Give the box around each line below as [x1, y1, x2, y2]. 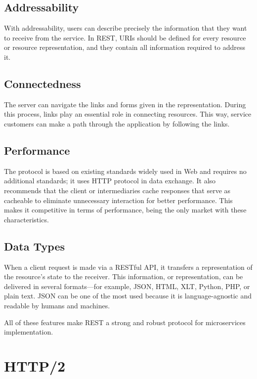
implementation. [4, 327, 53, 337]
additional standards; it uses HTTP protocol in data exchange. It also [4, 175, 216, 186]
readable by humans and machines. [4, 300, 110, 310]
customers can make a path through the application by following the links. [4, 118, 230, 128]
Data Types [4, 238, 65, 253]
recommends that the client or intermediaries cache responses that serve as [4, 185, 231, 195]
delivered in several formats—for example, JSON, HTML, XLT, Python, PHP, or [4, 281, 250, 291]
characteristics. [4, 214, 49, 224]
